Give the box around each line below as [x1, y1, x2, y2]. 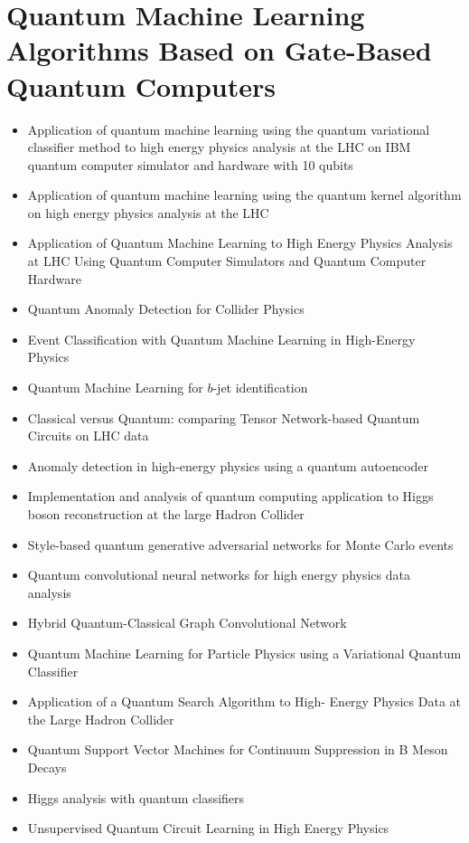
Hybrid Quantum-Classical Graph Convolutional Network [27, 613, 347, 632]
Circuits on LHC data [27, 426, 149, 445]
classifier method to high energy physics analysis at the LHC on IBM [27, 137, 411, 156]
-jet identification [212, 378, 308, 397]
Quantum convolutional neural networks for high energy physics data [27, 565, 410, 584]
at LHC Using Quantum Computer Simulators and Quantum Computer [27, 251, 427, 270]
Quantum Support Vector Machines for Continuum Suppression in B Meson [27, 740, 448, 759]
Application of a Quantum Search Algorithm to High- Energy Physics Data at [27, 692, 462, 711]
